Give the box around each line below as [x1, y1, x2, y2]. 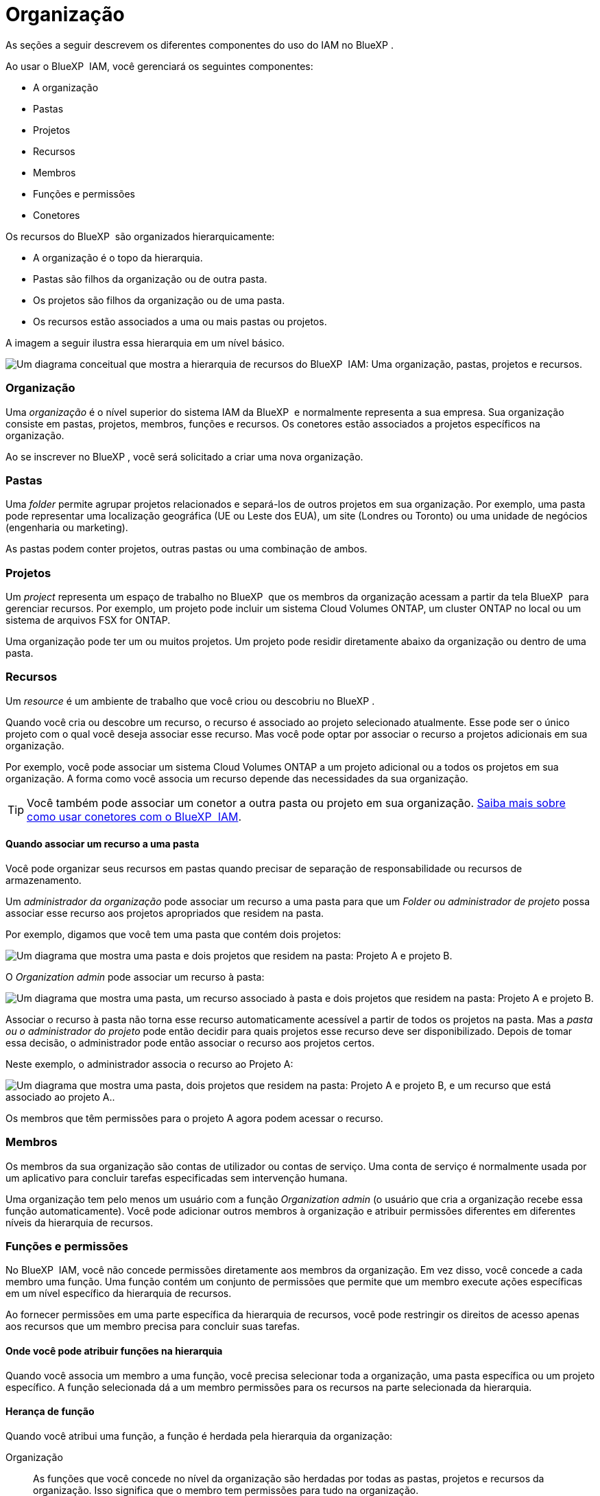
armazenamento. [5, 874, 82, 886]
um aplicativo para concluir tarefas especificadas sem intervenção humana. [5, 1171, 348, 1184]
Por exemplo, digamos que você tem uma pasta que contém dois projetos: [5, 928, 341, 940]
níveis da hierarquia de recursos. [5, 1216, 154, 1228]
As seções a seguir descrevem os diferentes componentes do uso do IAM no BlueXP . [5, 38, 394, 51]
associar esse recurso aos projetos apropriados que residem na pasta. [5, 907, 324, 919]
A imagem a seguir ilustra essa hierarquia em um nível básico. [5, 336, 285, 349]
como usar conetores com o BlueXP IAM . [27, 809, 242, 823]
